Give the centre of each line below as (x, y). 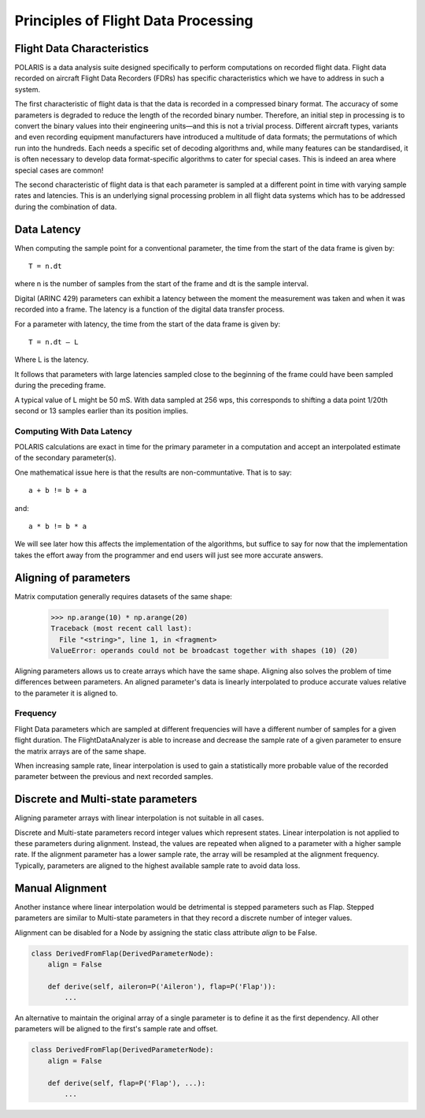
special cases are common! (59, 170)
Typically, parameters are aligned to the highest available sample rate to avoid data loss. (157, 865)
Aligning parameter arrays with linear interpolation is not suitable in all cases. (139, 818)
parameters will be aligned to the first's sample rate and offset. (116, 1029)
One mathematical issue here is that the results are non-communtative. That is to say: (153, 472)
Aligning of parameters (72, 578)
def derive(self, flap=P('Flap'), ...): (127, 1083)
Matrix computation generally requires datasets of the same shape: (123, 596)
